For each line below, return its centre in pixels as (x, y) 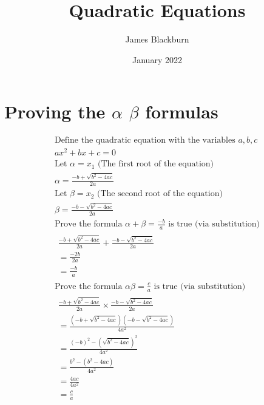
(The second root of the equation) (160, 194)
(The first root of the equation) (156, 164)
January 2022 (157, 59)
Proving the (55, 111)
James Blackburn (157, 39)
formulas (182, 111)
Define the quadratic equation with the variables (145, 141)
